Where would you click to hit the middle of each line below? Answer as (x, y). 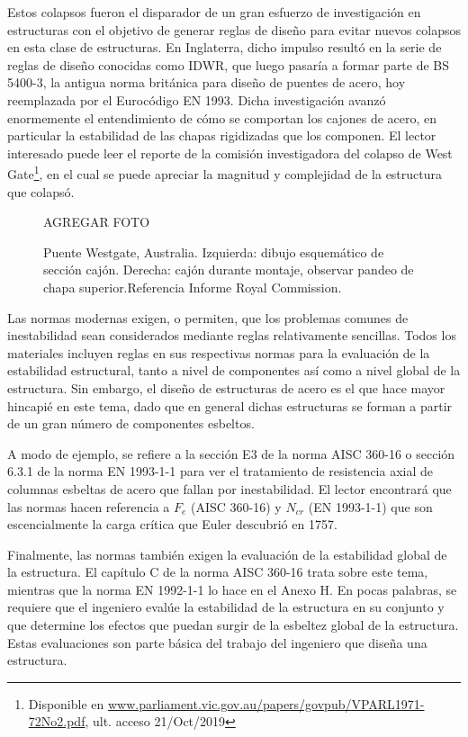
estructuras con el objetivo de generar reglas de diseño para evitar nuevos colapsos (234, 29)
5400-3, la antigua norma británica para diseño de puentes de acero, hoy (207, 82)
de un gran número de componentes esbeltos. (131, 423)
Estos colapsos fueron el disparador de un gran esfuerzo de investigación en (214, 12)
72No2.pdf (57, 721)
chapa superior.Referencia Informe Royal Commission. (193, 287)
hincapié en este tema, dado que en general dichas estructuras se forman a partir (230, 405)
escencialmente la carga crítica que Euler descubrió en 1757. (172, 524)
